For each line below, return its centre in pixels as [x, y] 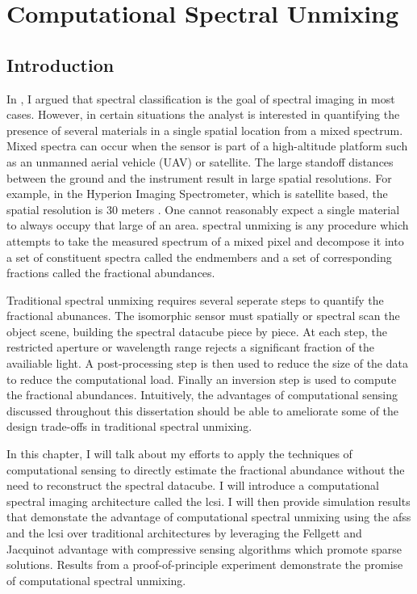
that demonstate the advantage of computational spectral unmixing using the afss [209, 517]
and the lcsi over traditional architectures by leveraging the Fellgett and [184, 533]
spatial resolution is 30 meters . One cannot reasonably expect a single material [203, 209]
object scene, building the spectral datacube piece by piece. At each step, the [197, 331]
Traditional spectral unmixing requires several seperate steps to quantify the [195, 299]
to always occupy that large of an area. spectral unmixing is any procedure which [208, 225]
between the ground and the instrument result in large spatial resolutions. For [199, 177]
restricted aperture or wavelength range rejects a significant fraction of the [190, 347]
